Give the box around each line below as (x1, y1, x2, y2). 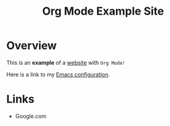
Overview (6, 39, 57, 53)
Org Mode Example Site (42, 4, 164, 18)
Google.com (15, 112, 47, 120)
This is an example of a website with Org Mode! (6, 59, 126, 66)
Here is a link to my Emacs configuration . (6, 70, 110, 78)
